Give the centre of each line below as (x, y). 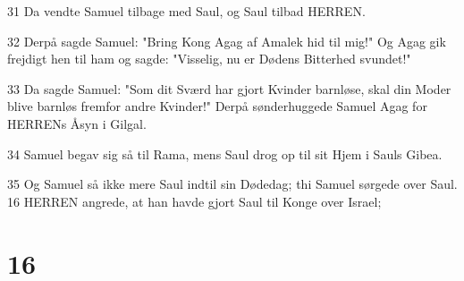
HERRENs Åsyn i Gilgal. (77, 123)
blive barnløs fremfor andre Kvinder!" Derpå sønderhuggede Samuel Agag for (217, 106)
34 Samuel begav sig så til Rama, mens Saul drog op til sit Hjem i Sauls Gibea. (225, 153)
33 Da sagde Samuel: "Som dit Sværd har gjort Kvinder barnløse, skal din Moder (229, 88)
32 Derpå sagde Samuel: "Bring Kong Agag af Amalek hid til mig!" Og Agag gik (227, 41)
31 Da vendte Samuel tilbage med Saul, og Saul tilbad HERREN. (186, 11)
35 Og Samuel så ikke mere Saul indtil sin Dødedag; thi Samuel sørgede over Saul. (232, 184)
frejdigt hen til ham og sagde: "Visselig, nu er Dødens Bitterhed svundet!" (209, 59)
